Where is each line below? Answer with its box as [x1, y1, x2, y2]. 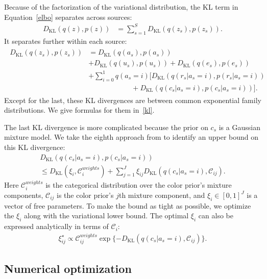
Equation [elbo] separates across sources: [4, 11, 132, 22]
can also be [198, 210, 233, 221]
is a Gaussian [219, 121, 260, 132]
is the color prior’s [57, 190, 114, 200]
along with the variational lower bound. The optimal [24, 210, 189, 221]
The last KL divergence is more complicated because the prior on [4, 121, 208, 132]
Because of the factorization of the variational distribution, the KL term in [4, 2, 238, 12]
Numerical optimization [4, 260, 132, 276]
